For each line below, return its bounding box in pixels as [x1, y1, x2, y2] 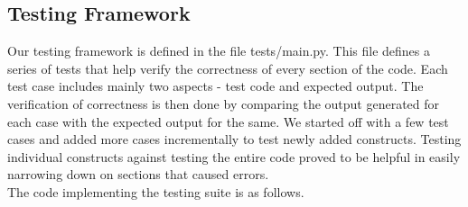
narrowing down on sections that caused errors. [7, 165, 269, 184]
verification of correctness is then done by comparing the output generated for [7, 94, 440, 112]
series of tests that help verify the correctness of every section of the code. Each [7, 58, 448, 77]
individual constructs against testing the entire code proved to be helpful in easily [7, 147, 461, 166]
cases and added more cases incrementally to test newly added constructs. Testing [7, 130, 462, 148]
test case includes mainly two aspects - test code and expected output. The [7, 76, 424, 95]
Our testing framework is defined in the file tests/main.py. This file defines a [7, 41, 431, 60]
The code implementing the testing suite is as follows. [7, 182, 304, 201]
